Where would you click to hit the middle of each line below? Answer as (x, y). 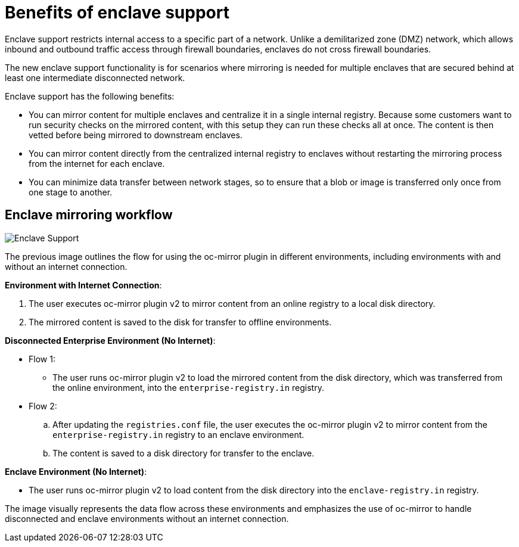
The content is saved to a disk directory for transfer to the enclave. (184, 453)
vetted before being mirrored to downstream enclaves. (136, 135)
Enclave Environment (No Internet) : (76, 471)
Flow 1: (42, 359)
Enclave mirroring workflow (89, 215)
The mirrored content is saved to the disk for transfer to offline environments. (180, 322)
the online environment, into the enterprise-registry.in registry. (188, 387)
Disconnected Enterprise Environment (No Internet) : (110, 340)
